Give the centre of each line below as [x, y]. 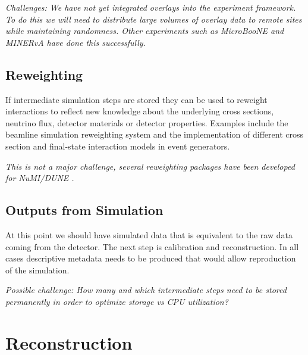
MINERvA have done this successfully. [76, 42]
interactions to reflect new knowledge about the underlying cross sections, [140, 111]
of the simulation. [37, 270]
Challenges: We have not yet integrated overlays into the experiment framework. [151, 7]
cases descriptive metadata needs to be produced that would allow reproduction [151, 258]
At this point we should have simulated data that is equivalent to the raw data [149, 234]
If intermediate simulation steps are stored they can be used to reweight [136, 99]
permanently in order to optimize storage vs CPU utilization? [117, 301]
